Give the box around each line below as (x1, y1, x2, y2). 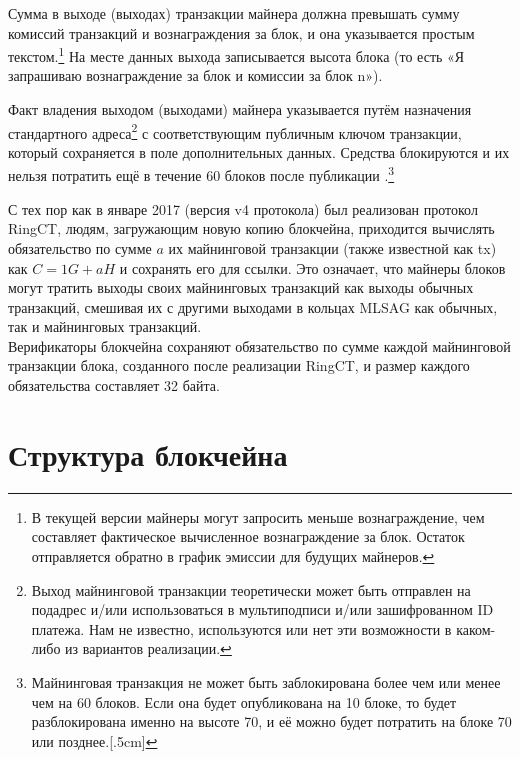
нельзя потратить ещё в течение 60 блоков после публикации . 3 (8, 162, 395, 186)
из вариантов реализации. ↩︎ (65, 638, 232, 659)
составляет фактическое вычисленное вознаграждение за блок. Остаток (31, 526, 465, 547)
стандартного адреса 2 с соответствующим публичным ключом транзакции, (8, 119, 462, 143)
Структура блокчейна (8, 433, 288, 474)
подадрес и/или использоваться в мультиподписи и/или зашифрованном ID (31, 599, 494, 620)
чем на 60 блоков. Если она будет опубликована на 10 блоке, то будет (31, 691, 457, 712)
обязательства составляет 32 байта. (8, 375, 220, 396)
